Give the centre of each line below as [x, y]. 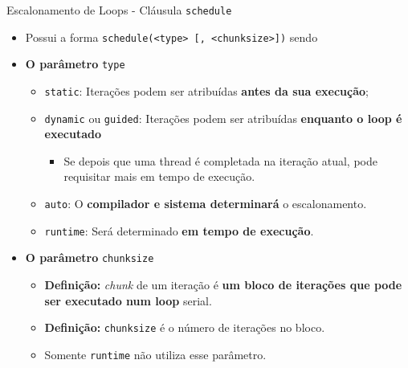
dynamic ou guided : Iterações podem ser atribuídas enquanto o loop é [223, 118]
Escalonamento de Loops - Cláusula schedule [119, 10]
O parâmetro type [75, 64]
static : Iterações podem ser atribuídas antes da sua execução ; [206, 90]
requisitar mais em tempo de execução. [159, 176]
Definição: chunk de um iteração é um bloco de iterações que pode [223, 285]
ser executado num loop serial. [128, 300]
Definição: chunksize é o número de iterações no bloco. [185, 327]
